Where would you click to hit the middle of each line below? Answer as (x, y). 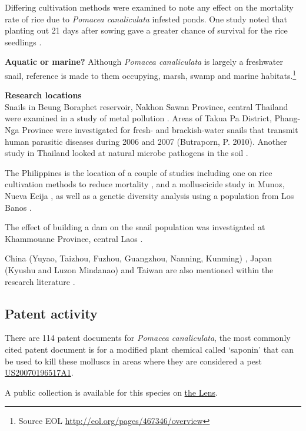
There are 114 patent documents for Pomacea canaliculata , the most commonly (148, 338)
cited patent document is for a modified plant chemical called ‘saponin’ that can (149, 349)
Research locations (43, 95)
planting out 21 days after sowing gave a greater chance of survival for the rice (146, 30)
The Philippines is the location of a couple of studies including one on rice (139, 172)
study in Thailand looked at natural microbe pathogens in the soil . (127, 153)
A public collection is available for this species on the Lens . (111, 392)
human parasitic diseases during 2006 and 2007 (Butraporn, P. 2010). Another (146, 141)
